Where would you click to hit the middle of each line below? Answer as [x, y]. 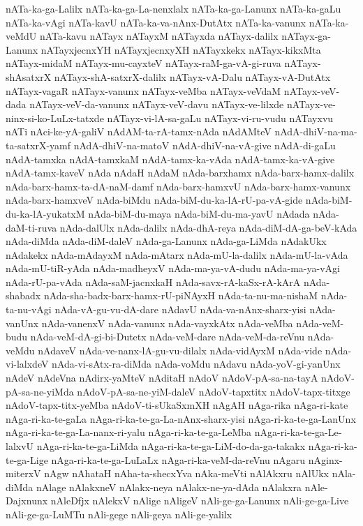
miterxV [23, 473]
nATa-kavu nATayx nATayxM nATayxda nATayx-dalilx [159, 36]
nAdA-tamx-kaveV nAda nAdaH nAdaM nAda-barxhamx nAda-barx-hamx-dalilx [180, 173]
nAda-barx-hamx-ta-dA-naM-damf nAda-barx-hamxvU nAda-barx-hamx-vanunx [178, 186]
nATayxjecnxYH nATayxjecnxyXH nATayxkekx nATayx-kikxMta [181, 49]
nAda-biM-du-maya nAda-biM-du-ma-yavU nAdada [199, 213]
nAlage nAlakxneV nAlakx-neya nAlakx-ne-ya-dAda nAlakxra [169, 487]
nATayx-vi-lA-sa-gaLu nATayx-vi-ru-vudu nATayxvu [220, 118]
